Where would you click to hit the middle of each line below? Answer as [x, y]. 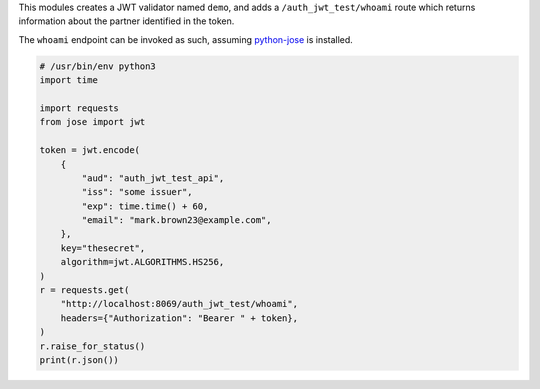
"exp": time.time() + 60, [145, 206]
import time [69, 80]
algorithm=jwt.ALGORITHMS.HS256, [142, 262]
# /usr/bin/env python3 [98, 66]
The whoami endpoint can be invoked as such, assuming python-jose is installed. [186, 39]
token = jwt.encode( [89, 150]
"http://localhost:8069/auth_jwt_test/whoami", [179, 304]
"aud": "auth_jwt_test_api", [153, 178]
